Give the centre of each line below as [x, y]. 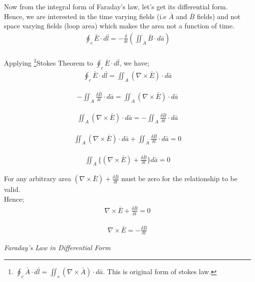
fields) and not [219, 16]
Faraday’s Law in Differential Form [57, 247]
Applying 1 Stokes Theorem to [49, 62]
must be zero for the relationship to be [179, 178]
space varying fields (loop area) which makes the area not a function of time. [119, 26]
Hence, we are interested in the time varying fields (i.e [85, 16]
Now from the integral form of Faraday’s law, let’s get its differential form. [116, 6]
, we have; [134, 63]
